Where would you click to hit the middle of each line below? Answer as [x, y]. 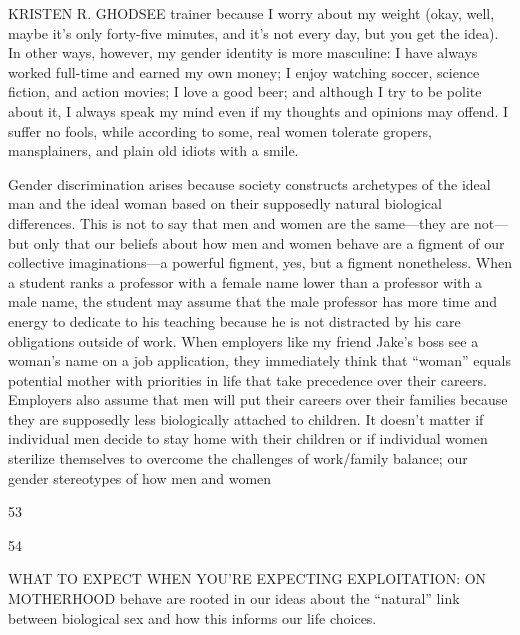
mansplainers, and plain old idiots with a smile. [153, 150]
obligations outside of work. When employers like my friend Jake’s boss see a [243, 340]
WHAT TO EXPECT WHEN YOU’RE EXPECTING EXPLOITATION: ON [247, 578]
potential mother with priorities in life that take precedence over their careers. [247, 379]
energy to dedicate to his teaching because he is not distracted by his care [234, 320]
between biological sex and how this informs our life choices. [192, 617]
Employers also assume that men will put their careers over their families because [258, 399]
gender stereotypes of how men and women [140, 477]
